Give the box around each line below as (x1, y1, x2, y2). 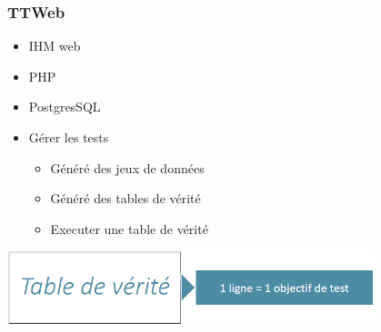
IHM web (28, 36, 81, 55)
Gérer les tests (28, 128, 109, 146)
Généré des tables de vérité (50, 189, 201, 208)
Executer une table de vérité (50, 219, 208, 238)
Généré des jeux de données (50, 158, 205, 177)
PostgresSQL (28, 97, 101, 116)
